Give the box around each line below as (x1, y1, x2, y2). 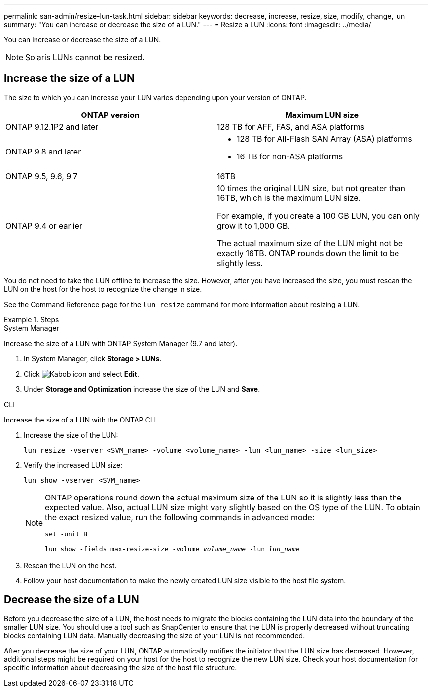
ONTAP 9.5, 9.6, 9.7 (5, 171, 78, 181)
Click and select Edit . (24, 369, 139, 378)
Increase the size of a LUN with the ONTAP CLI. (4, 415, 158, 424)
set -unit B (45, 530, 88, 537)
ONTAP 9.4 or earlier (5, 220, 82, 230)
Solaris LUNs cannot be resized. (25, 52, 144, 62)
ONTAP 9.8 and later (5, 146, 81, 156)
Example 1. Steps (4, 315, 59, 324)
